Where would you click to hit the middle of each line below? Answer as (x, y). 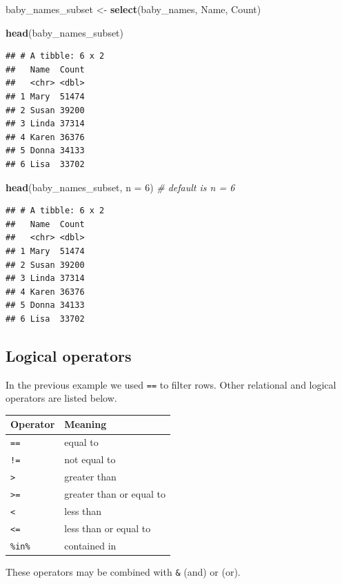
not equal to (90, 459)
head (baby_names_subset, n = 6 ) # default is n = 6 (120, 187)
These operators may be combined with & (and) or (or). (123, 571)
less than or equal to (108, 528)
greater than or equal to (115, 494)
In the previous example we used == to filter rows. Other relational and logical (171, 384)
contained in (90, 545)
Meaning (85, 424)
